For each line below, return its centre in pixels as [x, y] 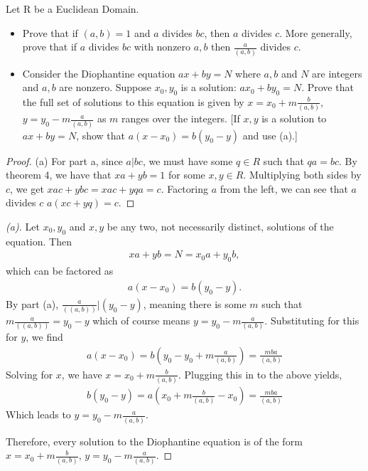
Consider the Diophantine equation [99, 73]
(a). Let [23, 226]
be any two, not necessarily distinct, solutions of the [220, 226]
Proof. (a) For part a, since [64, 160]
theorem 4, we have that [59, 175]
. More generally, [316, 32]
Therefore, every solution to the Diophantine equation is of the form [154, 441]
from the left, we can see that [284, 188]
